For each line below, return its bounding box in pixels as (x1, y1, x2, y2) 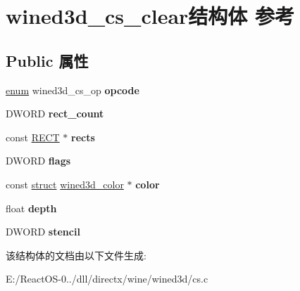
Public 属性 (6, 49, 89, 71)
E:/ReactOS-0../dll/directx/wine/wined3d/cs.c (6, 271, 208, 286)
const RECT (6, 129, 60, 144)
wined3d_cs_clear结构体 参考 (6, 1, 295, 30)
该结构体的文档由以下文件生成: (6, 247, 146, 262)
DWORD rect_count (6, 106, 104, 121)
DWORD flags (6, 153, 71, 168)
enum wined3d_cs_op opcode (6, 82, 139, 97)
